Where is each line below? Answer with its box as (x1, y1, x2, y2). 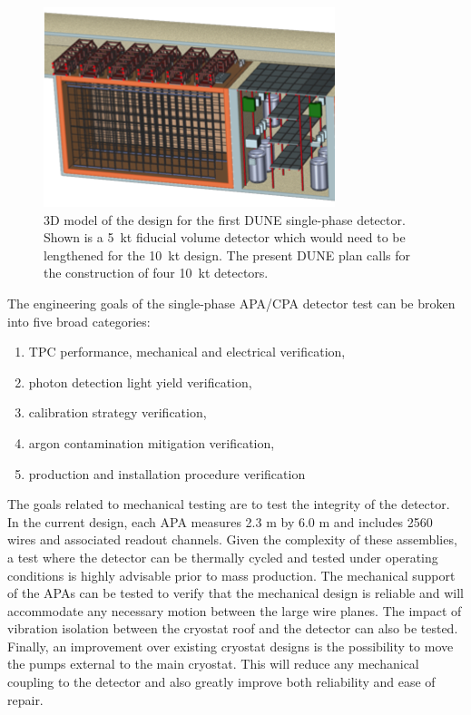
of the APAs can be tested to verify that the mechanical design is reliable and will (7, 583, 465, 602)
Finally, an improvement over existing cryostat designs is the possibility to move (7, 636, 454, 655)
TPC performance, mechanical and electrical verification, (28, 342, 346, 361)
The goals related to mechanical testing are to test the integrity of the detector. (7, 495, 450, 514)
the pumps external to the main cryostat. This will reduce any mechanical (7, 654, 419, 673)
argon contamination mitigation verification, (28, 433, 275, 452)
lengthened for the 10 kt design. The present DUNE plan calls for (44, 245, 411, 264)
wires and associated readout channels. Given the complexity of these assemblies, (7, 530, 457, 549)
